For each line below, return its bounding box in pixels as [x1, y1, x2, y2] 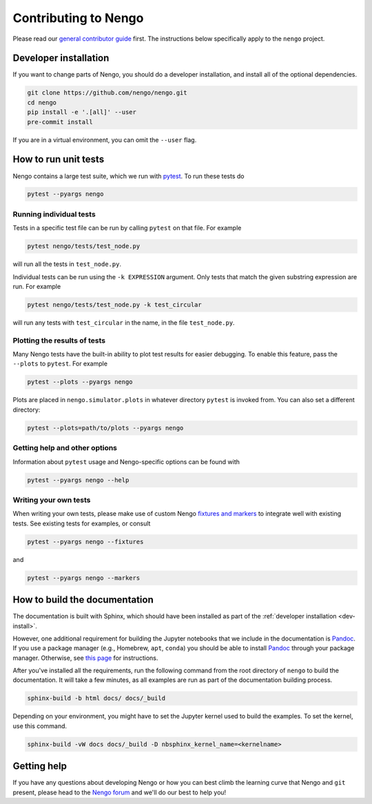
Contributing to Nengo [12, 10, 144, 26]
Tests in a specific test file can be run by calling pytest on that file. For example [12, 224, 242, 232]
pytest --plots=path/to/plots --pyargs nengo [27, 424, 184, 432]
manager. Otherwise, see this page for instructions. [12, 654, 158, 662]
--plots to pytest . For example [12, 359, 108, 368]
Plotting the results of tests [12, 335, 106, 345]
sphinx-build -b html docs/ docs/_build [27, 694, 165, 703]
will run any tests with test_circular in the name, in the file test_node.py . [12, 318, 235, 327]
